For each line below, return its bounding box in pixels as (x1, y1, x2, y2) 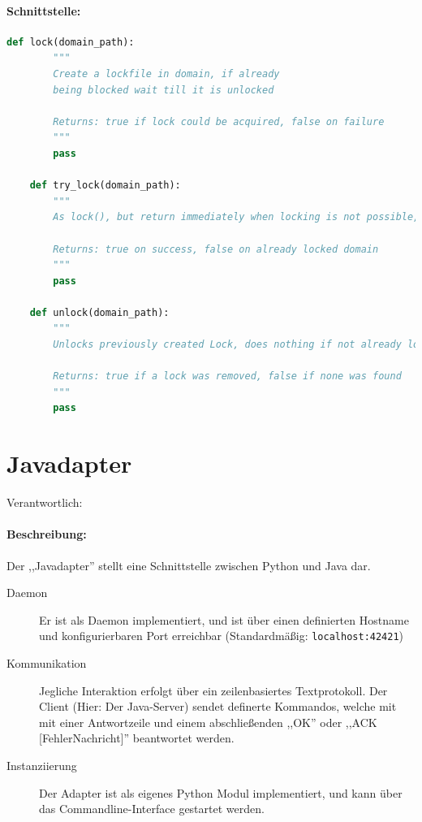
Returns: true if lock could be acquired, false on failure (53, 115, 385, 128)
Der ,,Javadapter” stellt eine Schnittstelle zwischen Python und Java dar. (6, 556, 371, 573)
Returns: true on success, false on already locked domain (53, 243, 379, 255)
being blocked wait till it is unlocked (53, 84, 274, 96)
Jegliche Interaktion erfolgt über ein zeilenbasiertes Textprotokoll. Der (39, 681, 388, 699)
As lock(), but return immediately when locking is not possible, (53, 211, 420, 223)
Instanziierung (6, 756, 77, 773)
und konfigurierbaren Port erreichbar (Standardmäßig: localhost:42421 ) (39, 627, 404, 644)
